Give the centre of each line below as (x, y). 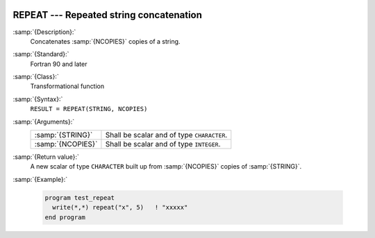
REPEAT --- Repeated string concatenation (108, 15)
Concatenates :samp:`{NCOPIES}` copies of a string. (105, 41)
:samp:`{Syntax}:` (38, 99)
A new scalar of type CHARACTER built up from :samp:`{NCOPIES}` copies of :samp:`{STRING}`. (166, 167)
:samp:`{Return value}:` (46, 157)
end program (65, 217)
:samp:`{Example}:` (40, 179)
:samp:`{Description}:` (44, 32)
